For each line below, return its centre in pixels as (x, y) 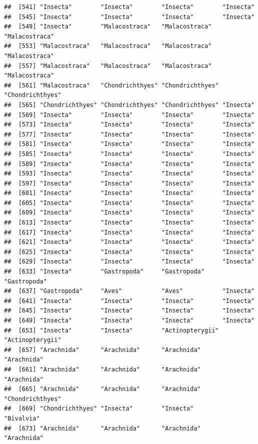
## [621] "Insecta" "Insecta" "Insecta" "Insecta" (129, 242)
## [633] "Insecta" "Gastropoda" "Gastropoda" (104, 272)
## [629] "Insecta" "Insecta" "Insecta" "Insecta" (129, 262)
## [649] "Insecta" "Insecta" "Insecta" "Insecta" (129, 320)
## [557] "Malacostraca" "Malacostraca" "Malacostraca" (108, 66)
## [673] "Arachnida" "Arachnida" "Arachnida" (102, 428)
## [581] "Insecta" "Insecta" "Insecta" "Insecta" (129, 144)
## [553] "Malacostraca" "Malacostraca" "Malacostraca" (108, 46)
